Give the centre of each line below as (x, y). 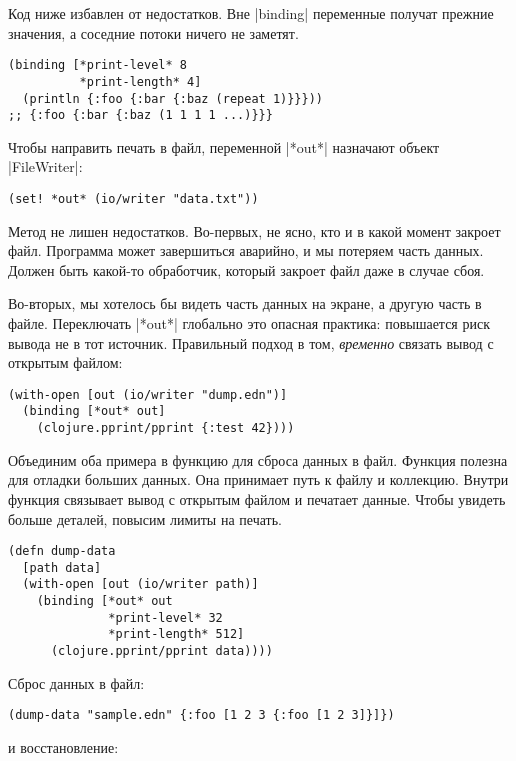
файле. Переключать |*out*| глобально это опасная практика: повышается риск (249, 323)
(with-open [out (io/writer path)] (140, 584)
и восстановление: (63, 747)
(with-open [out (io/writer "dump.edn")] (148, 394)
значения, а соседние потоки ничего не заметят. (153, 32)
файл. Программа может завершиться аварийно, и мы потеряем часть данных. (246, 250)
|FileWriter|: (45, 166)
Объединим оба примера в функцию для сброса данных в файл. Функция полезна (258, 459)
